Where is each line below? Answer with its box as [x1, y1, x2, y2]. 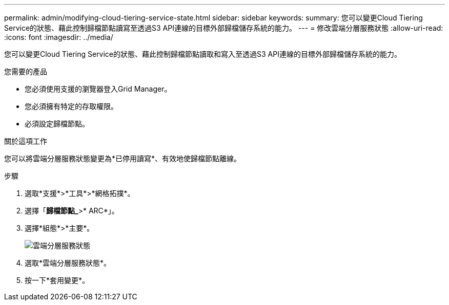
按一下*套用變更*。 [25, 276, 90, 285]
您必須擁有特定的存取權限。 [25, 102, 118, 111]
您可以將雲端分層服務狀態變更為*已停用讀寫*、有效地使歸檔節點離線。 [4, 154, 241, 163]
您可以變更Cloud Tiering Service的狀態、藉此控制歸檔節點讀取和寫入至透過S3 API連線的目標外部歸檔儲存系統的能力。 [4, 50, 401, 58]
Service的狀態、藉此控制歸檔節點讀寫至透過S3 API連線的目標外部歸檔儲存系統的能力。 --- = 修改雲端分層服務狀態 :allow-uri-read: [4, 24, 443, 32]
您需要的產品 [4, 67, 47, 76]
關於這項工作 [4, 137, 47, 145]
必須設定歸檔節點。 [25, 119, 89, 128]
